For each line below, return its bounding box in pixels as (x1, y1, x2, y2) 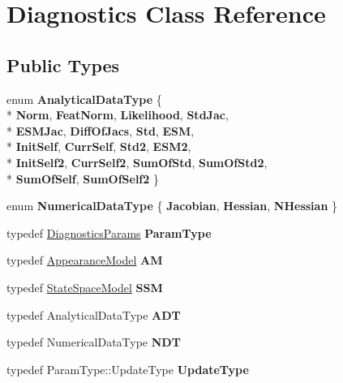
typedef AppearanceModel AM (6, 252, 163, 269)
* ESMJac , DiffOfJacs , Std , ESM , (6, 122, 195, 139)
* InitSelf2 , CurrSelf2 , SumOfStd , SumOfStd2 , (6, 153, 268, 170)
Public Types (6, 52, 120, 77)
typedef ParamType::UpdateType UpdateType (6, 360, 249, 377)
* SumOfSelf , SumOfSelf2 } (6, 170, 160, 187)
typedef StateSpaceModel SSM (6, 278, 163, 295)
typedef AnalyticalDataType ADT (6, 306, 181, 323)
